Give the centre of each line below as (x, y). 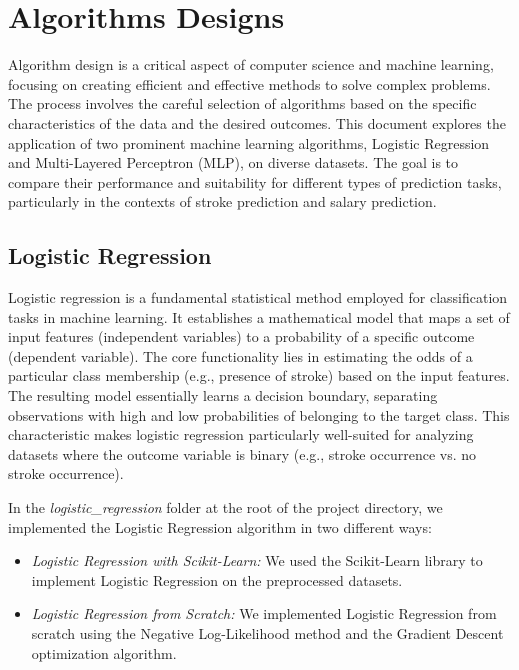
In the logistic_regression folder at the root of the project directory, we (225, 507)
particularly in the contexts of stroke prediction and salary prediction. (222, 201)
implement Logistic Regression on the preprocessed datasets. (217, 579)
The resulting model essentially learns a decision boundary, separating (223, 395)
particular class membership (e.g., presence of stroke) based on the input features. (259, 375)
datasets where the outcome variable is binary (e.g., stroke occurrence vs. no (242, 453)
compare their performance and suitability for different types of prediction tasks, (255, 181)
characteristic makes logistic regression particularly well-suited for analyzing (241, 434)
